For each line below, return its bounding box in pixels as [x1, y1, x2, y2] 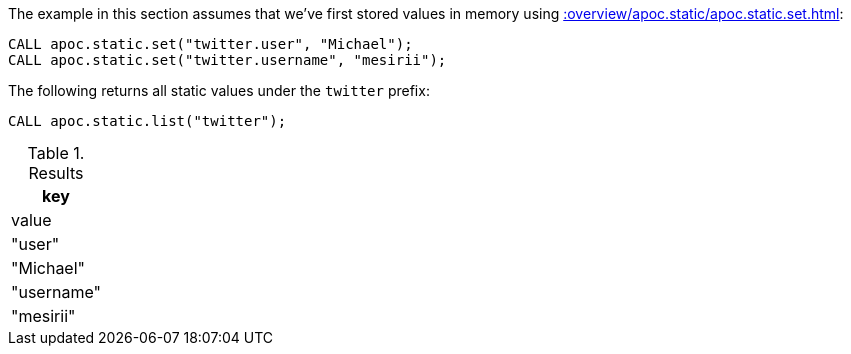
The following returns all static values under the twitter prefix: [8, 82, 430, 99]
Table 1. [27, 143, 85, 163]
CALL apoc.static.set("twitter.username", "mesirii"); [8, 52, 447, 68]
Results [28, 163, 84, 183]
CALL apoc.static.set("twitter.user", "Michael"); [8, 36, 413, 52]
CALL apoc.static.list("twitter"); [8, 113, 287, 129]
